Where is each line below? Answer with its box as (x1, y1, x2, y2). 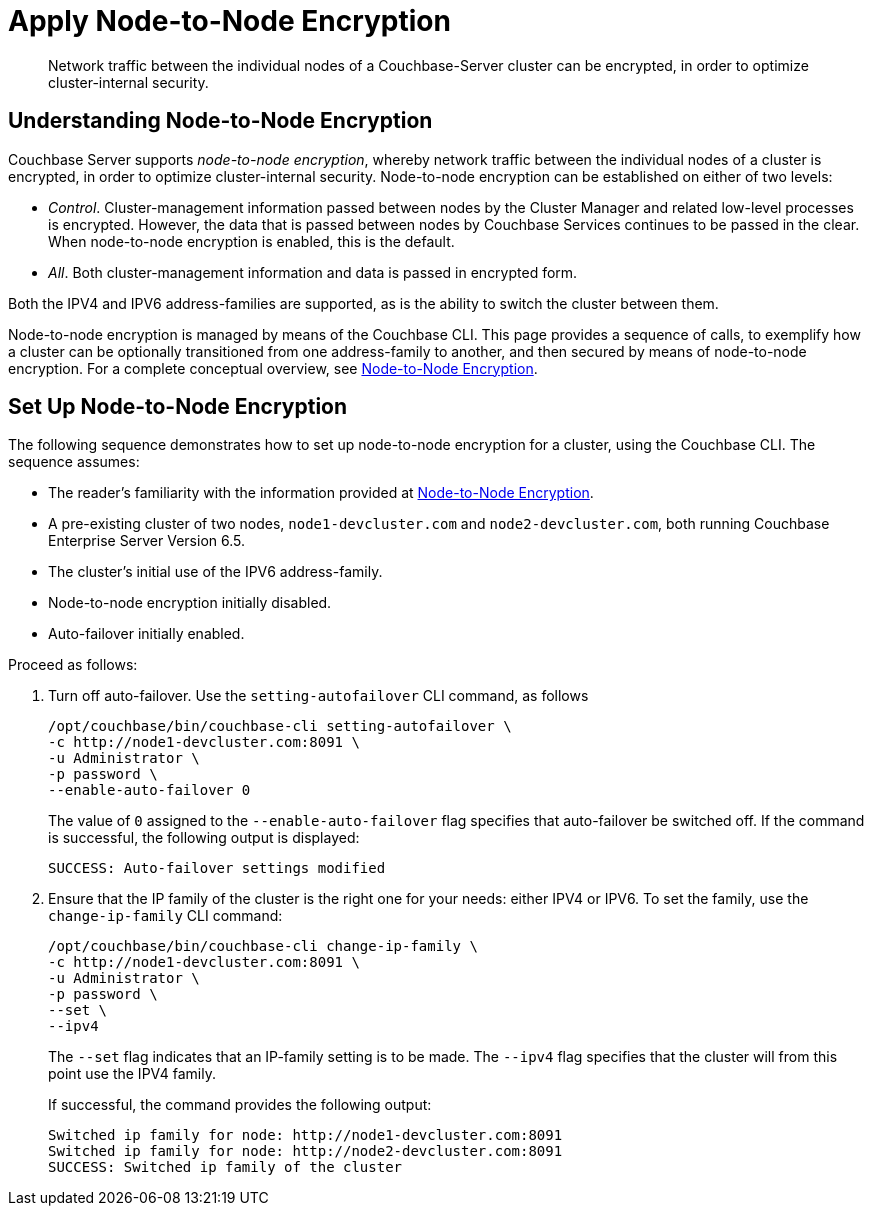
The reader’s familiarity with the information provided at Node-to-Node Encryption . (48, 484, 594, 502)
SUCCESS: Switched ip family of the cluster (48, 1159, 403, 1176)
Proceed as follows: (8, 656, 138, 674)
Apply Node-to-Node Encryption (8, 4, 451, 38)
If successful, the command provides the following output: (48, 1096, 432, 1114)
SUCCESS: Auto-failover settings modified (48, 860, 386, 877)
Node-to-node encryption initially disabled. (48, 594, 332, 612)
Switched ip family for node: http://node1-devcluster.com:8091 (48, 1127, 563, 1144)
